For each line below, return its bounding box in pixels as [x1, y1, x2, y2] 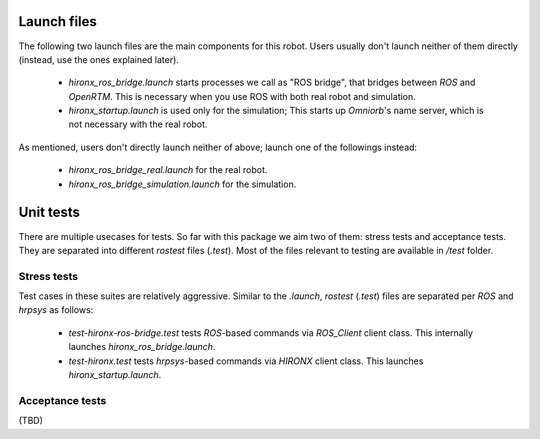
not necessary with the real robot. [68, 118, 208, 130]
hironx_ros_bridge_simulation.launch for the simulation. [68, 178, 297, 190]
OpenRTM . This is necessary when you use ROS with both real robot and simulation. [68, 90, 417, 102]
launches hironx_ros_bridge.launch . [68, 341, 216, 353]
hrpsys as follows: [18, 304, 94, 316]
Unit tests [18, 204, 80, 221]
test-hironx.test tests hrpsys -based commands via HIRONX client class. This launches [68, 355, 424, 367]
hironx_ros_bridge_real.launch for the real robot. [68, 164, 268, 176]
